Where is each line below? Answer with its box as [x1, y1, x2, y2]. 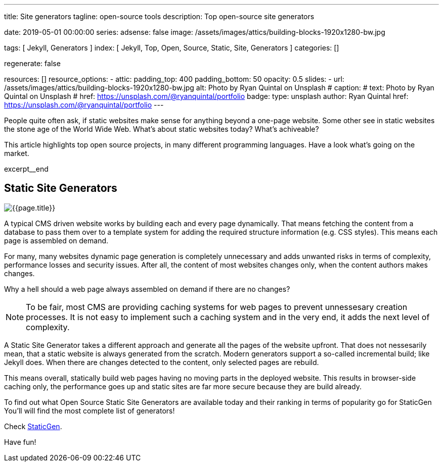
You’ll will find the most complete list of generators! [4, 406, 175, 415]
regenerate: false [4, 59, 61, 68]
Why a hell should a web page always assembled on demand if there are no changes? [4, 284, 290, 293]
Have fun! [4, 437, 36, 446]
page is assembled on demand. [4, 236, 109, 245]
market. [4, 149, 29, 158]
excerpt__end [4, 165, 49, 173]
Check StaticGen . [4, 422, 62, 431]
